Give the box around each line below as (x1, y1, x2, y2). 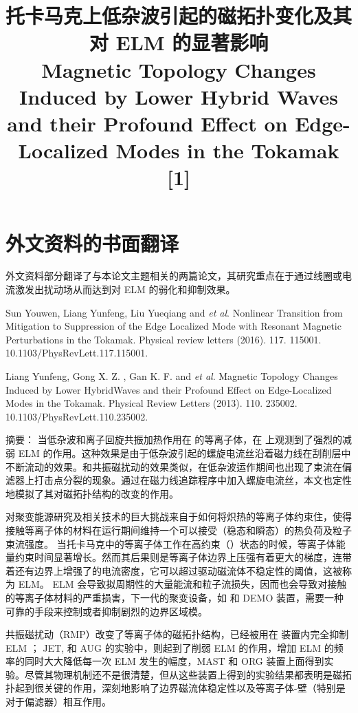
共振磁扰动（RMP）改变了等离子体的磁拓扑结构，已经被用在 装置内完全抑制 (5, 627, 349, 641)
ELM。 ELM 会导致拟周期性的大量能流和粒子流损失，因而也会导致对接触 (18, 577, 347, 591)
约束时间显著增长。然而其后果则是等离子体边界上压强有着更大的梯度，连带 (14, 550, 352, 564)
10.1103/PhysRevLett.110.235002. (5, 409, 148, 423)
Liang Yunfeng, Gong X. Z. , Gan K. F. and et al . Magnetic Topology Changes (5, 369, 338, 383)
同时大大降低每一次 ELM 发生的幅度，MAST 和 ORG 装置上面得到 (24, 654, 324, 668)
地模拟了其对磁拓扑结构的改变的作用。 (5, 486, 179, 500)
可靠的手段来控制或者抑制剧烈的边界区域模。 (5, 604, 208, 618)
